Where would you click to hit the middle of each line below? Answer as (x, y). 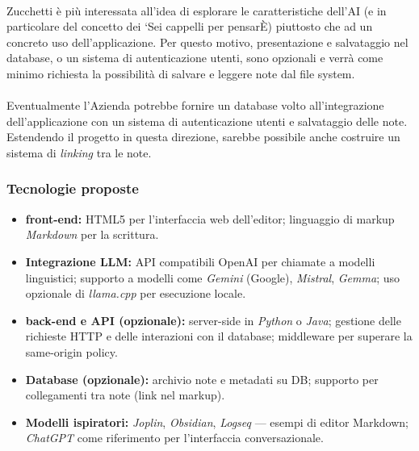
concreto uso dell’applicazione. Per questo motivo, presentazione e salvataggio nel (207, 42)
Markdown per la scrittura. (92, 234)
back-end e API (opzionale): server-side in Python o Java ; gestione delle (213, 320)
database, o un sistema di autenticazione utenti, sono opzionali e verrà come (195, 58)
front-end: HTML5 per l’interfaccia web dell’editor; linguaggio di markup (210, 218)
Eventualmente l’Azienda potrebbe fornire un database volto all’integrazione (195, 105)
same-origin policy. (71, 351)
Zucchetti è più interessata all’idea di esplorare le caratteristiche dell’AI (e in (197, 10)
